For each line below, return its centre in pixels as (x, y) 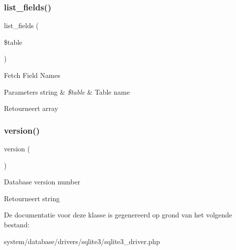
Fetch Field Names (32, 75)
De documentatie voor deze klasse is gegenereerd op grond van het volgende (118, 215)
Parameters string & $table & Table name (67, 91)
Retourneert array (31, 108)
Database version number (42, 182)
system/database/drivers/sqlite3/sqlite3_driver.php (82, 241)
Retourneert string (32, 198)
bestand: (17, 224)
